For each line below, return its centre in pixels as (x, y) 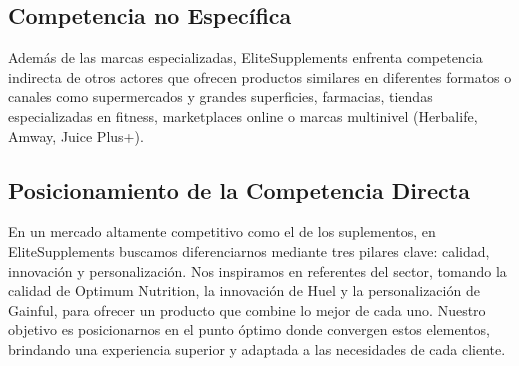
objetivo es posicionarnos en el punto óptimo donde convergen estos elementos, (249, 329)
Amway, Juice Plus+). (76, 135)
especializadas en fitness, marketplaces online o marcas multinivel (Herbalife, (243, 115)
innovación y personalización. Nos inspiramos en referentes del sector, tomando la (257, 270)
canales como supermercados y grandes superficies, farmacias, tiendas (220, 96)
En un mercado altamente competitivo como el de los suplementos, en (222, 231)
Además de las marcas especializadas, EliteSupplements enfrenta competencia (245, 57)
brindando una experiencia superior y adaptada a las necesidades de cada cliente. (257, 348)
